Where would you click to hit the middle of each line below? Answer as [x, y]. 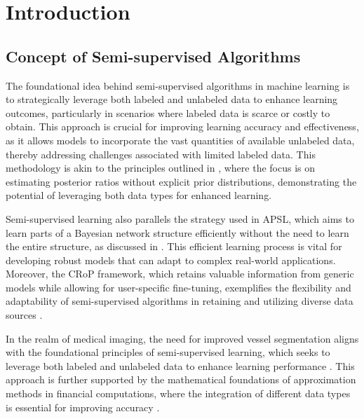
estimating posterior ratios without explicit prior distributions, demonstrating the [181, 181]
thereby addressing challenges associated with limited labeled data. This [161, 154]
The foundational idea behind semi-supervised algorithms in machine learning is [178, 85]
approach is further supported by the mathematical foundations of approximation [181, 379]
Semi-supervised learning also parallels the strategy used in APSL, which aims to [180, 218]
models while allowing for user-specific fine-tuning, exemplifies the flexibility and [178, 287]
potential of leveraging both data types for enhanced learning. [139, 195]
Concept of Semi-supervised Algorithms [153, 56]
